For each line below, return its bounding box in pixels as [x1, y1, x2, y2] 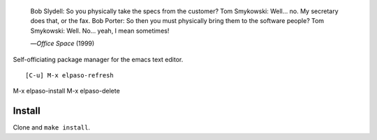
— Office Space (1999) [30, 39, 95, 48]
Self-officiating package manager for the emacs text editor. [13, 55, 184, 63]
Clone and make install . [13, 123, 91, 132]
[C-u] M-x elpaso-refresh [25, 71, 114, 79]
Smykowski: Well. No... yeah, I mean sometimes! [30, 26, 170, 35]
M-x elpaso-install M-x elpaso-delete [13, 87, 120, 95]
